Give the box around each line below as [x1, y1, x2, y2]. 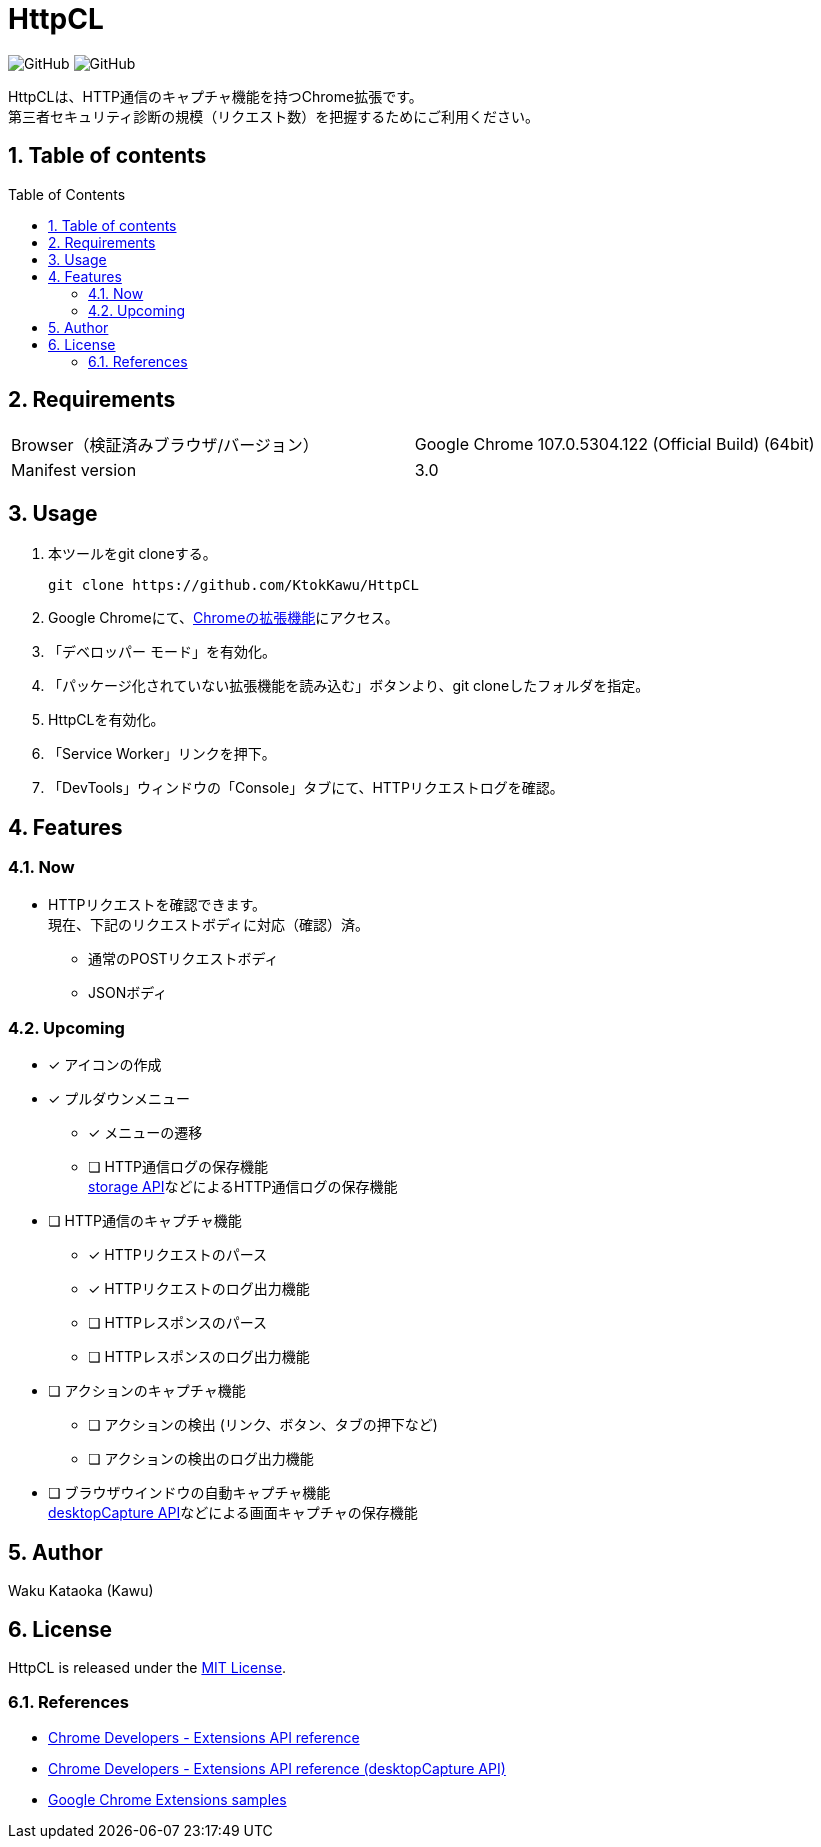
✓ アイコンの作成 [48, 1056, 162, 1074]
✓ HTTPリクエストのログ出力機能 [88, 1280, 310, 1298]
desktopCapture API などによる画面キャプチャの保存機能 [48, 1504, 418, 1522]
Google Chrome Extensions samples [48, 1790, 287, 1808]
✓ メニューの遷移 [88, 1124, 203, 1142]
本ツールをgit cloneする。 [48, 545, 217, 563]
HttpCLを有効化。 [48, 711, 165, 729]
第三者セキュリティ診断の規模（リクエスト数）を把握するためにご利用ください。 [8, 107, 539, 125]
